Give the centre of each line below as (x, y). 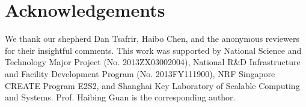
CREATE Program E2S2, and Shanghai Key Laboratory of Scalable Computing (152, 85)
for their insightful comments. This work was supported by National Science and (153, 50)
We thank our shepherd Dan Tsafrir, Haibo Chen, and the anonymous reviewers (152, 39)
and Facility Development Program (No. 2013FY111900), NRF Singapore (140, 73)
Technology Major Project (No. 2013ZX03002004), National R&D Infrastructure (153, 62)
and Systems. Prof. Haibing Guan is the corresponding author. (120, 97)
